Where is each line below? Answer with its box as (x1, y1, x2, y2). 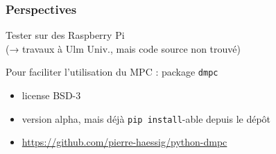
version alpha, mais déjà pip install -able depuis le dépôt (21, 111, 271, 126)
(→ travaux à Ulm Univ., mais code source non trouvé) (6, 41, 241, 55)
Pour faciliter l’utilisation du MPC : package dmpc (6, 65, 218, 79)
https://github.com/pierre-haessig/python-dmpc (21, 135, 227, 149)
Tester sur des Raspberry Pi (6, 28, 125, 42)
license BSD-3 (21, 88, 81, 103)
